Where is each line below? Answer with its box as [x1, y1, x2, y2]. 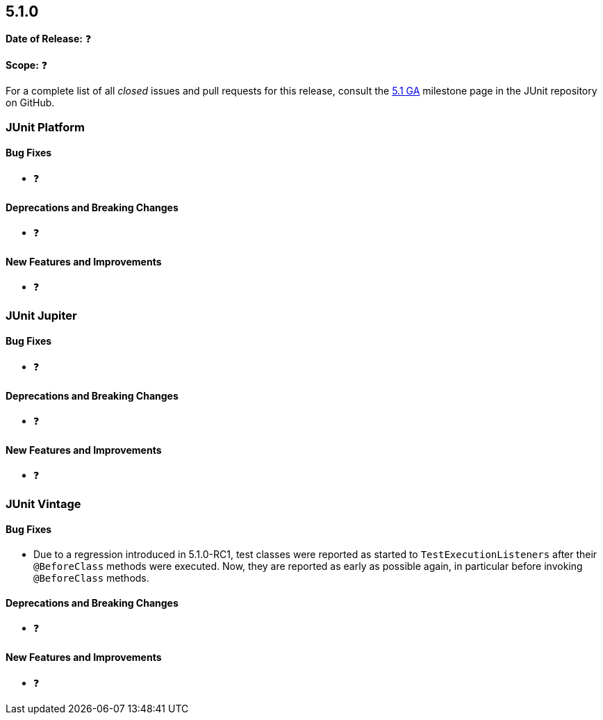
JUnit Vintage [6, 496, 81, 511]
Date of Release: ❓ [6, 33, 92, 45]
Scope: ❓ [6, 59, 48, 72]
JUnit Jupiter [6, 308, 77, 322]
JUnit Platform [6, 120, 85, 134]
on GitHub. [6, 97, 55, 109]
